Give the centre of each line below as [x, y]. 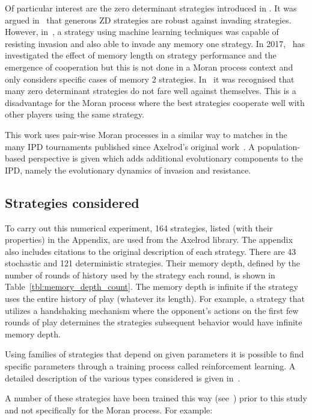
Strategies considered [72, 202]
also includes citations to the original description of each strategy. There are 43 [151, 251]
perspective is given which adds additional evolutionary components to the [165, 158]
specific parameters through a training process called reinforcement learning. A [150, 366]
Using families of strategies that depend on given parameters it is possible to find [154, 354]
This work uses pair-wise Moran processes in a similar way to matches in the [146, 134]
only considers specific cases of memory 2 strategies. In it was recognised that [150, 79]
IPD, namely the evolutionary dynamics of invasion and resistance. [128, 170]
